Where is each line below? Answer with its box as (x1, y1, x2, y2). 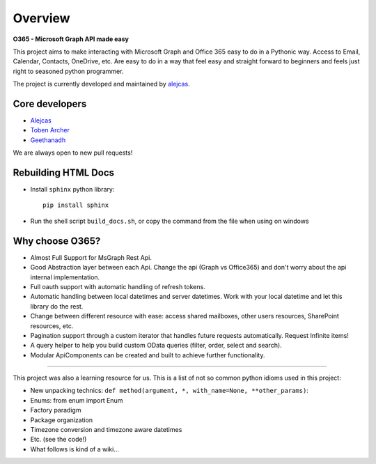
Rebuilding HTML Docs (13, 167, 115, 178)
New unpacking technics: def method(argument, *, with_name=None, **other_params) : (30, 387, 309, 395)
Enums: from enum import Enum (30, 396, 123, 404)
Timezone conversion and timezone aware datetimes (30, 426, 182, 434)
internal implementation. (30, 272, 100, 281)
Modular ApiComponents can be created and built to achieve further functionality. (30, 350, 265, 359)
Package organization (30, 415, 93, 424)
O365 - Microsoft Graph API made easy (13, 35, 129, 43)
